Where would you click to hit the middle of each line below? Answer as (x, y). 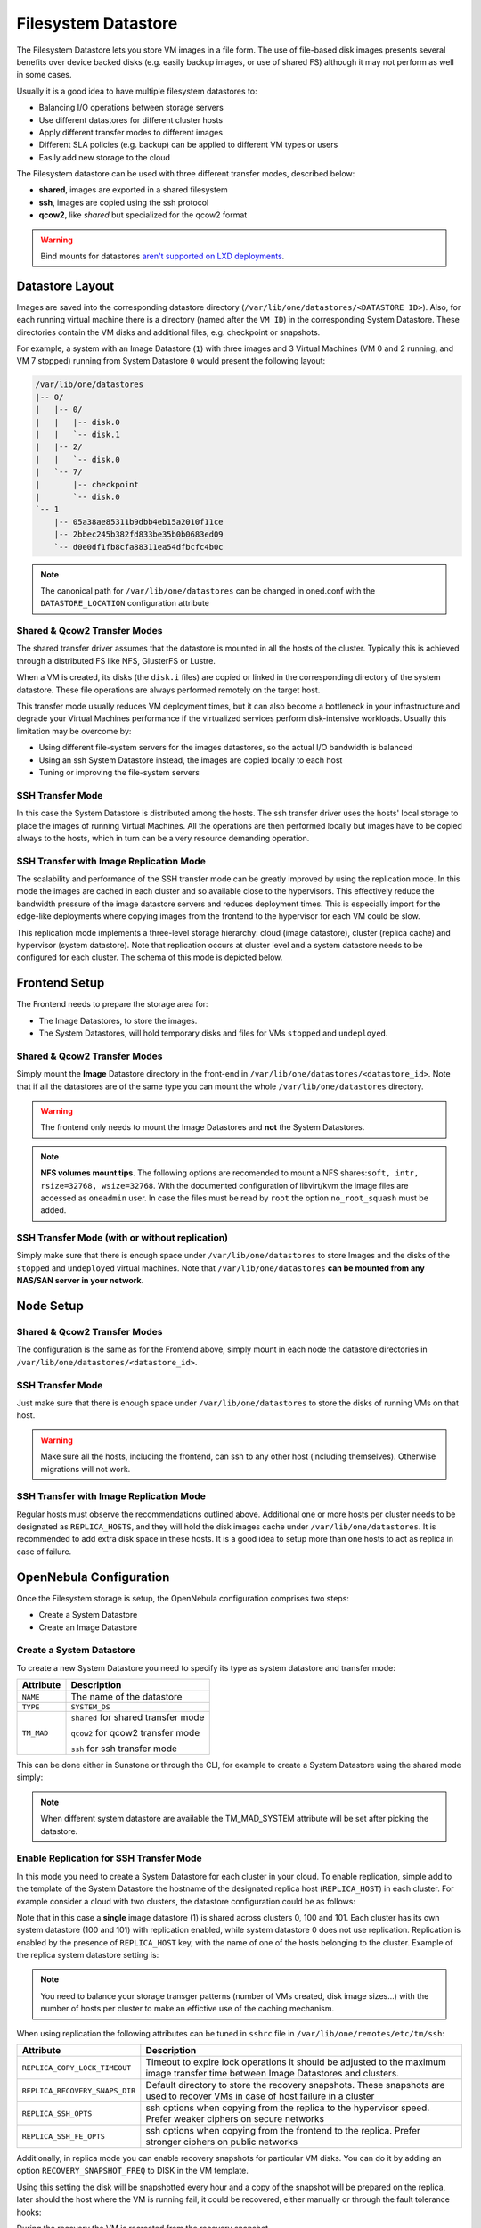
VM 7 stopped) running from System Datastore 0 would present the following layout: (171, 361)
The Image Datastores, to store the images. (118, 1020)
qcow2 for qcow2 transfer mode (135, 1733)
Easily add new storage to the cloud (105, 157)
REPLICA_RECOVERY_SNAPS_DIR (79, 2090)
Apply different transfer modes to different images (130, 132)
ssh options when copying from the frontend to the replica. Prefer (283, 2131)
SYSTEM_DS (90, 1707)
